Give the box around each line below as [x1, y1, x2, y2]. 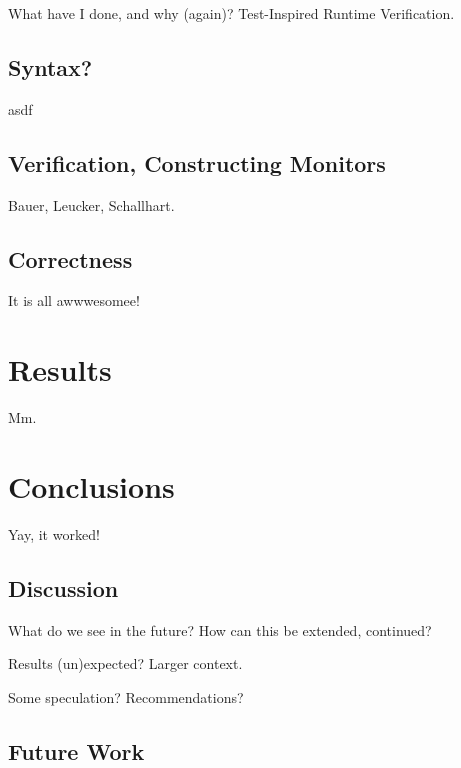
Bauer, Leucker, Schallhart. [8, 194, 175, 215]
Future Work [8, 735, 145, 766]
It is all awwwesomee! [8, 290, 140, 311]
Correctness [8, 243, 133, 274]
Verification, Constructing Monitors [8, 147, 386, 178]
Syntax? [8, 51, 93, 82]
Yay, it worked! [8, 523, 100, 544]
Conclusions [8, 465, 175, 506]
